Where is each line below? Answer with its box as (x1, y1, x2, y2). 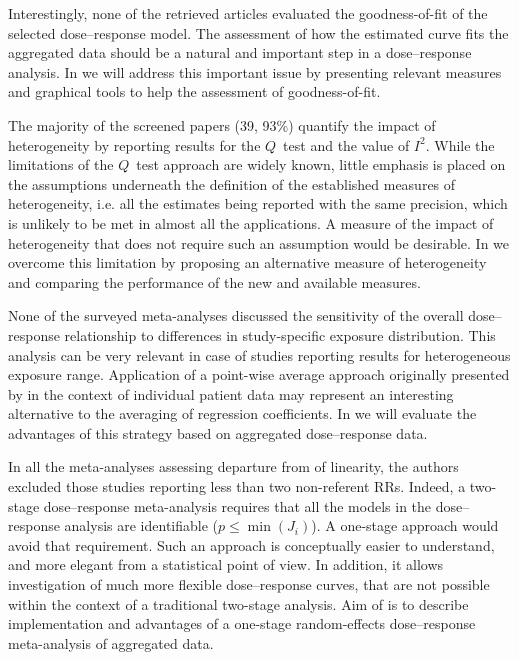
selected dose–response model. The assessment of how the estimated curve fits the (8, 22, 509, 43)
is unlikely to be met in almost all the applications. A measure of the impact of (8, 212, 494, 233)
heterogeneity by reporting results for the (8, 134, 261, 155)
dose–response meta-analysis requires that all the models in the (43, 495, 432, 516)
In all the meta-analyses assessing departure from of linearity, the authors (8, 456, 459, 477)
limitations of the (8, 154, 114, 175)
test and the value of (283, 134, 410, 155)
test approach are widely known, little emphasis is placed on (136, 154, 506, 175)
